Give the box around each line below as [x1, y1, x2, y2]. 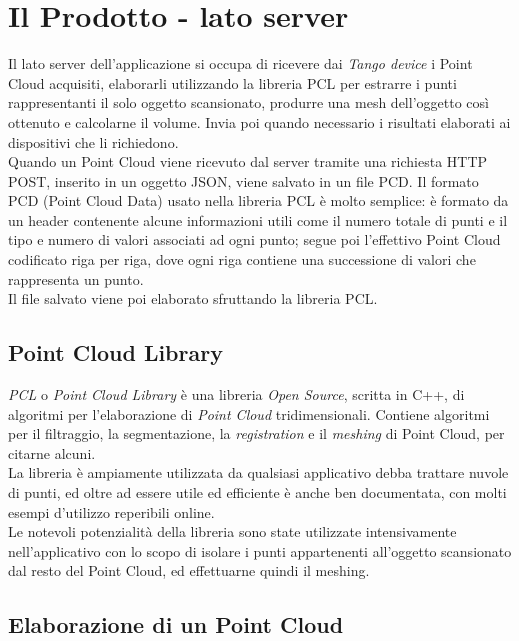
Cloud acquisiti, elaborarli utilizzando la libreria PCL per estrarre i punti [8, 72, 457, 93]
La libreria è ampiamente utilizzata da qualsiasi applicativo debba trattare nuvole [8, 462, 509, 483]
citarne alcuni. [8, 442, 96, 463]
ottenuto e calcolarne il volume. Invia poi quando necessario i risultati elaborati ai [8, 111, 511, 132]
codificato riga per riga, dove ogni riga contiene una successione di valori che [8, 249, 476, 270]
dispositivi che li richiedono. [8, 131, 179, 152]
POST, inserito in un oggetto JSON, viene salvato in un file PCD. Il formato [8, 170, 479, 191]
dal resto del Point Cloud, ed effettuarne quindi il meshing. [8, 560, 370, 581]
